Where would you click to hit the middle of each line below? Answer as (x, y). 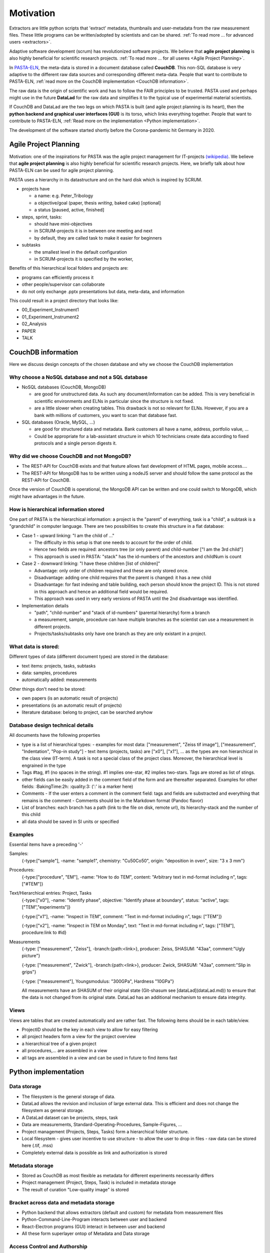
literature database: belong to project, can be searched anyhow (87, 712)
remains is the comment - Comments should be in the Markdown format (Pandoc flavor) (112, 800)
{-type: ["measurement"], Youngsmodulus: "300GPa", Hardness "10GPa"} (98, 981)
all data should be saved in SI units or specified (70, 821)
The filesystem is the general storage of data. (68, 1096)
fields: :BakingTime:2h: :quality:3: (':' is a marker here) (77, 786)
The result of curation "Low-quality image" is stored (75, 1189)
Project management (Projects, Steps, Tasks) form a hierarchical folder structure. (105, 1131)
